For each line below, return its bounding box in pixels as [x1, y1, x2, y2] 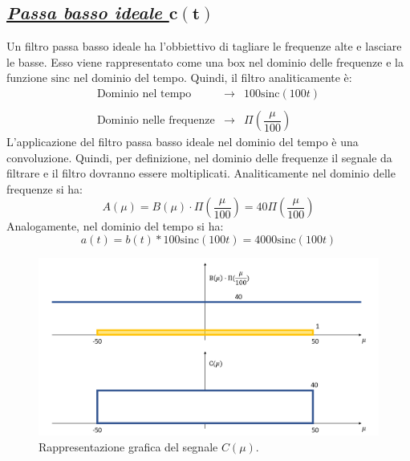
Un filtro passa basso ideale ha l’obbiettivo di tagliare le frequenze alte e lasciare [6, 38, 402, 55]
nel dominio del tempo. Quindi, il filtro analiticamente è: [73, 69, 352, 86]
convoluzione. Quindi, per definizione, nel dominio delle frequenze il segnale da [6, 149, 392, 165]
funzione [6, 69, 47, 86]
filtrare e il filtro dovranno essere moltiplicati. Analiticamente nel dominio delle [6, 165, 396, 182]
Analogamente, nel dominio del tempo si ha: [6, 218, 224, 235]
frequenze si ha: [6, 180, 83, 197]
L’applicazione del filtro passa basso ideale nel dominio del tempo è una [6, 133, 359, 150]
